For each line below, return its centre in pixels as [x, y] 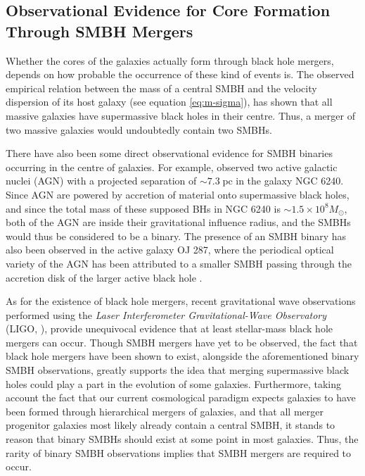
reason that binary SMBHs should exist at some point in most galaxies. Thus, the [182, 439]
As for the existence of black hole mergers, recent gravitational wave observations [181, 301]
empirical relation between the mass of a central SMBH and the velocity [161, 88]
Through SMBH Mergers [100, 31]
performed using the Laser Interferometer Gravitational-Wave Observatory [166, 314]
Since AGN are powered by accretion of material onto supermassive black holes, [178, 194]
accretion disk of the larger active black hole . [104, 277]
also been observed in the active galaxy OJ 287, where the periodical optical [170, 250]
